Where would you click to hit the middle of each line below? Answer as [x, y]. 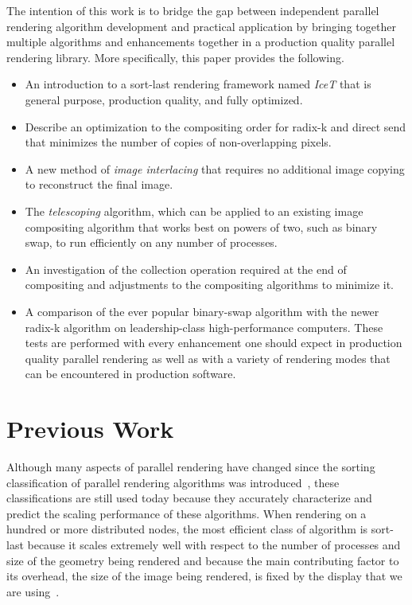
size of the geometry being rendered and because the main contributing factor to [203, 560]
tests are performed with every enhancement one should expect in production [214, 343]
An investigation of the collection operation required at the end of [186, 269]
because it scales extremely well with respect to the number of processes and [214, 544]
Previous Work [90, 429]
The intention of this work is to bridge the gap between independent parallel [193, 10]
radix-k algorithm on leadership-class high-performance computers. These [204, 327]
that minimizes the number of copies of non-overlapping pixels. [178, 142]
